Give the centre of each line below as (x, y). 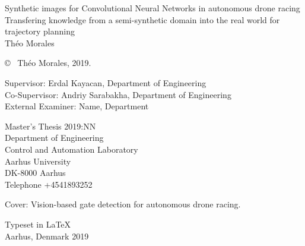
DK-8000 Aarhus (35, 173)
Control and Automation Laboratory (72, 149)
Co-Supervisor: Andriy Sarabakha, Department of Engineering (118, 94)
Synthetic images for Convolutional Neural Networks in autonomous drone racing (152, 8)
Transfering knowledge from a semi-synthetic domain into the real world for (142, 19)
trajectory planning (40, 31)
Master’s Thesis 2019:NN (50, 126)
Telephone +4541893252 (49, 184)
